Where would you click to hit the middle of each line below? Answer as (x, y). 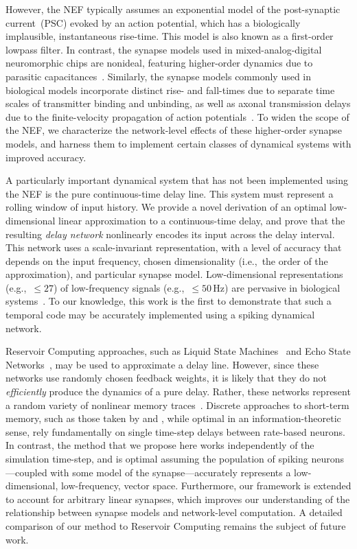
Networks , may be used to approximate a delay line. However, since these (162, 364)
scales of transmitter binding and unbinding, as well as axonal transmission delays (178, 103)
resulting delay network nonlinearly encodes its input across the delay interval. (170, 234)
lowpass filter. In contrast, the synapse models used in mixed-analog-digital (164, 49)
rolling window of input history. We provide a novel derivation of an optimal (166, 207)
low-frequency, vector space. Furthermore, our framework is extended (206, 486)
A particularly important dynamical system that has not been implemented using (177, 180)
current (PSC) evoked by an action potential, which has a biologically (153, 22)
